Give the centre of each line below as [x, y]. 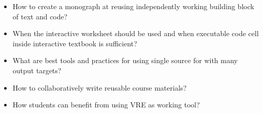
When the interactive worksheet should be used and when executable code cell [136, 33]
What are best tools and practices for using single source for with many [125, 60]
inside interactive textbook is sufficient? [75, 43]
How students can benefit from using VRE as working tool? [106, 105]
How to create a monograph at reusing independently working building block [133, 6]
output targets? [37, 70]
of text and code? [40, 16]
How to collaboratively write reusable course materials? [99, 87]
